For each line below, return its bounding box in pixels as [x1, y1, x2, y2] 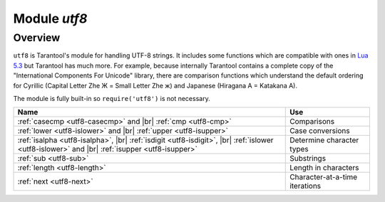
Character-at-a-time [289, 172, 358, 182]
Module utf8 [13, 11, 88, 26]
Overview [13, 31, 61, 44]
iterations [289, 181, 322, 191]
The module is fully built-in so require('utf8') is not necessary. [13, 94, 210, 102]
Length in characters [289, 163, 359, 173]
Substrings [289, 154, 327, 164]
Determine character [289, 135, 359, 145]
